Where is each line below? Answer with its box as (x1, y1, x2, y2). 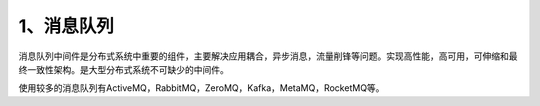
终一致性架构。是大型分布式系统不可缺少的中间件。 (18, 63, 229, 75)
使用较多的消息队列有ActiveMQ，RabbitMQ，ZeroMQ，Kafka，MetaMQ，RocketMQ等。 (18, 82, 385, 94)
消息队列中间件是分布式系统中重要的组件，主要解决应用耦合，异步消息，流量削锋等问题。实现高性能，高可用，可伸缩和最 (18, 50, 518, 62)
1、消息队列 (18, 15, 115, 37)
